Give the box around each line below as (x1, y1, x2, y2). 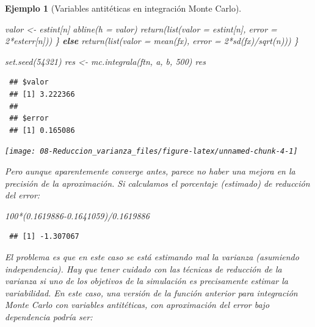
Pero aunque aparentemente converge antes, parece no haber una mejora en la (5, 165, 295, 177)
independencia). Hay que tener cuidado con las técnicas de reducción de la (5, 262, 282, 275)
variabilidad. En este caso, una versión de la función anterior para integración (5, 286, 298, 299)
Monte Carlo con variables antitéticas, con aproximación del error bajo (5, 298, 270, 311)
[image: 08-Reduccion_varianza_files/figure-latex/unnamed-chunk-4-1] (5, 147, 298, 156)
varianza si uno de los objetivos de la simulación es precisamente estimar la (5, 274, 288, 287)
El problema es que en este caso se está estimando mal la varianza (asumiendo (5, 250, 299, 263)
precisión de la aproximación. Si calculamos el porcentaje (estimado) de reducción (5, 176, 310, 189)
